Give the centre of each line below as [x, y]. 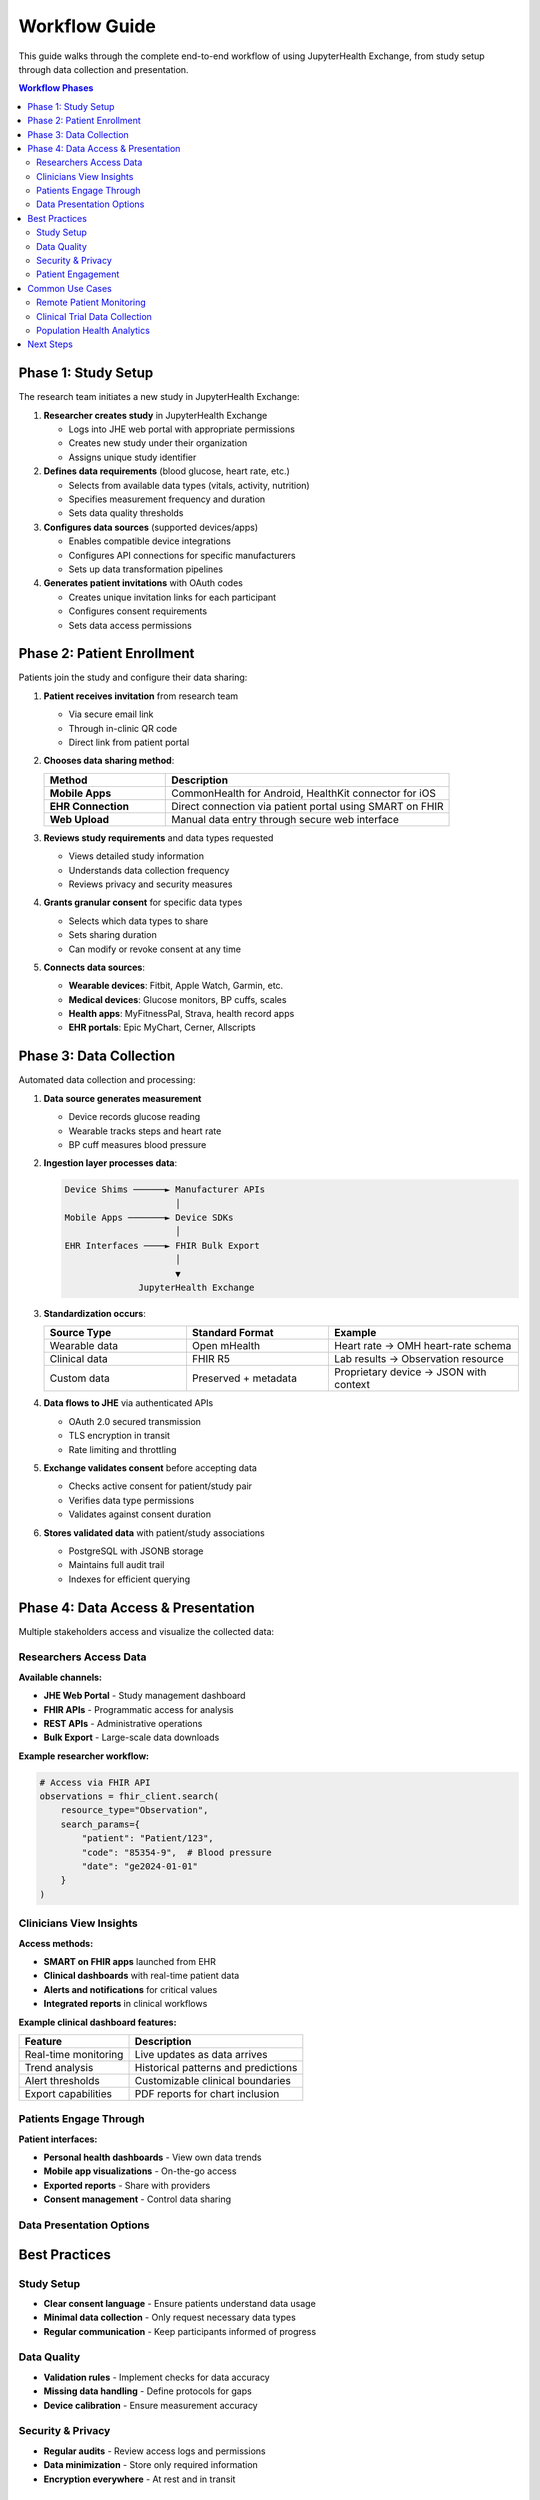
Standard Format [232, 1333]
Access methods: [56, 1943]
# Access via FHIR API [95, 1782]
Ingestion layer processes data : [110, 1163]
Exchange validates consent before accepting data [150, 1467]
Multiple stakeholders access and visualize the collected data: [146, 1631]
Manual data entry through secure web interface [285, 819]
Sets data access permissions [130, 625]
